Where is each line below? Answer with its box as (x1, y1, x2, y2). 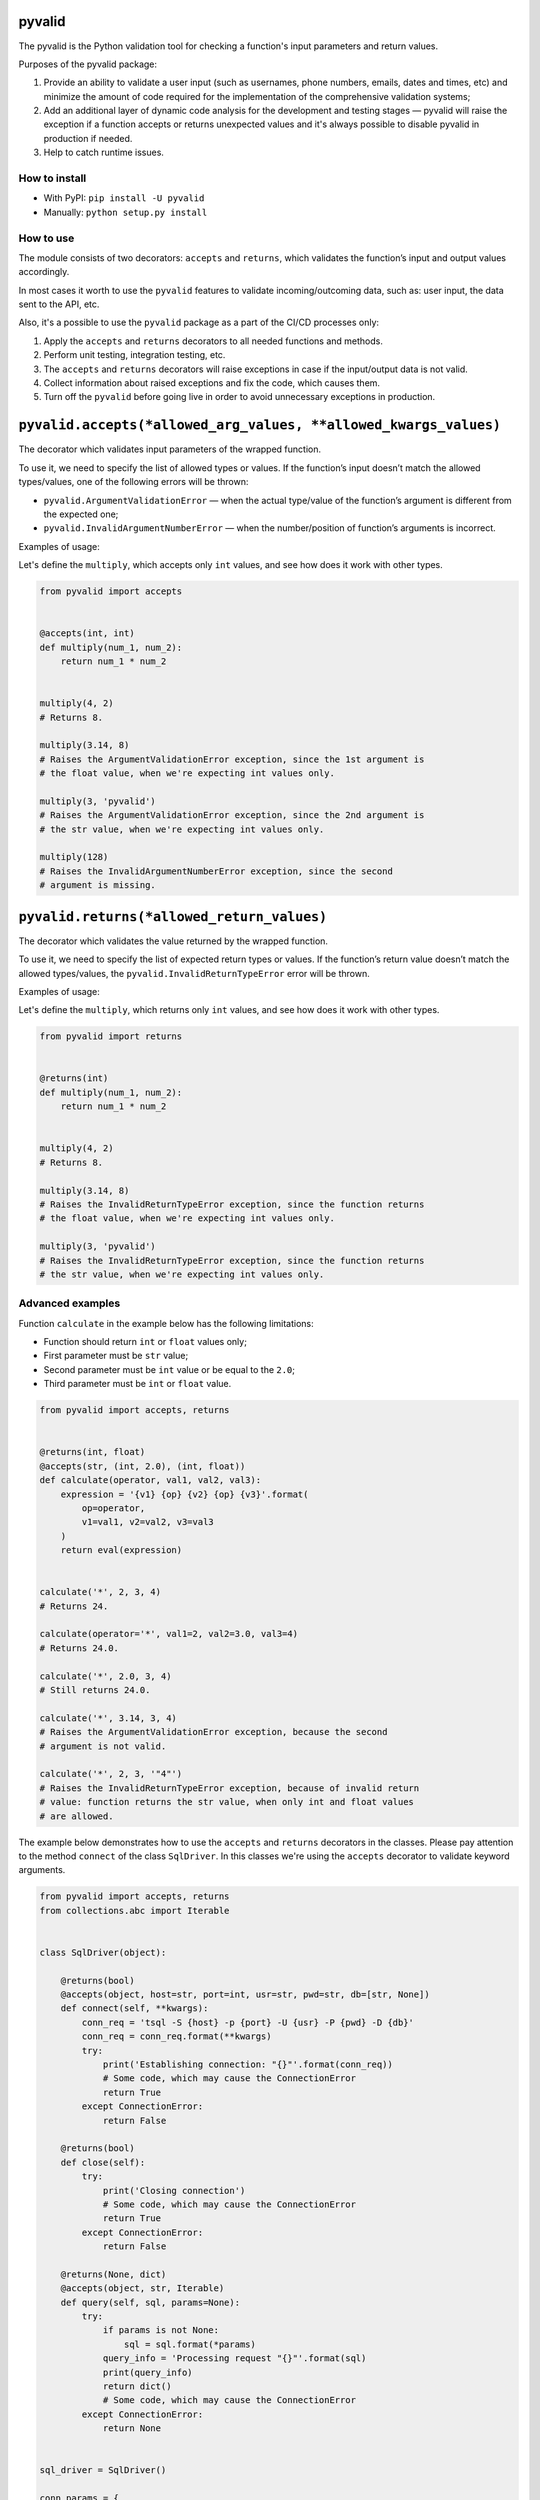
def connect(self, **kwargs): (60, 2003, 209, 2014)
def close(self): (60, 2156, 146, 2168)
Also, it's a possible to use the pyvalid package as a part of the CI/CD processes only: (18, 316, 380, 329)
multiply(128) (39, 851, 109, 863)
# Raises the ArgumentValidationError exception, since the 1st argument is (39, 753, 425, 765)
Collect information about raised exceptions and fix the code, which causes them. (43, 377, 380, 389)
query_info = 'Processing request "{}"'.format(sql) (102, 2353, 367, 2364)
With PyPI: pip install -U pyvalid (43, 192, 205, 204)
